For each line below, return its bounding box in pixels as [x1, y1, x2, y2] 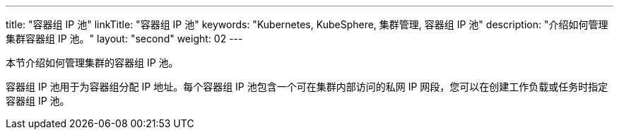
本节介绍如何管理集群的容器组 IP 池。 [6, 57, 179, 69]
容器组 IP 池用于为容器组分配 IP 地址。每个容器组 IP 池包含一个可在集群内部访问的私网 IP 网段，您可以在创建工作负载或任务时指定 [6, 81, 608, 93]
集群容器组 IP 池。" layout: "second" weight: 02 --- [6, 33, 243, 45]
